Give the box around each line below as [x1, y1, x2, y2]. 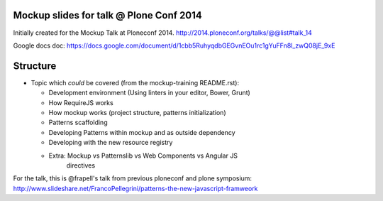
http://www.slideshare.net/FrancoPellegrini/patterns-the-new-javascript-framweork [13, 184, 258, 192]
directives [66, 161, 96, 170]
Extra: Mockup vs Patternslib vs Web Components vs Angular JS [48, 151, 238, 160]
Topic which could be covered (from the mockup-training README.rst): [30, 78, 240, 87]
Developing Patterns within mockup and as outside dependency [48, 128, 235, 136]
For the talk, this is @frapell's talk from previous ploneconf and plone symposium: [13, 174, 252, 183]
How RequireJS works [48, 98, 113, 107]
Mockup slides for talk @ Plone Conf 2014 [13, 9, 202, 21]
